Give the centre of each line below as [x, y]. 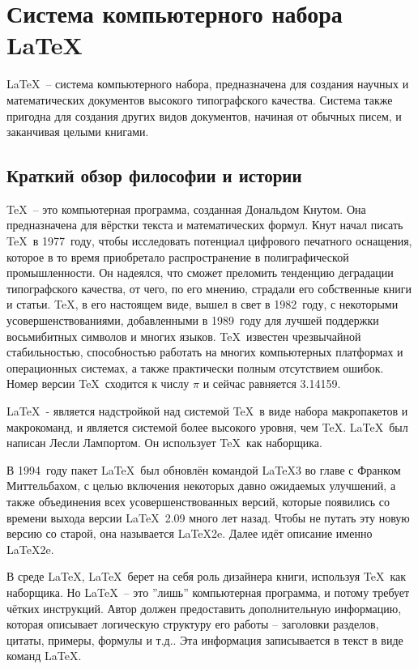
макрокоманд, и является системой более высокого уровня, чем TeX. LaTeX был [207, 426]
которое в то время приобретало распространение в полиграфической [178, 256]
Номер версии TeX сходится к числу [98, 384]
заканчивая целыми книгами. [78, 132]
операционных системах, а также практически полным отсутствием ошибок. [195, 367]
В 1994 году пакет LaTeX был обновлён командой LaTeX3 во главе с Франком [204, 469]
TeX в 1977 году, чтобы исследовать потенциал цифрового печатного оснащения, [209, 241]
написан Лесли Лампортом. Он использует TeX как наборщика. [164, 443]
